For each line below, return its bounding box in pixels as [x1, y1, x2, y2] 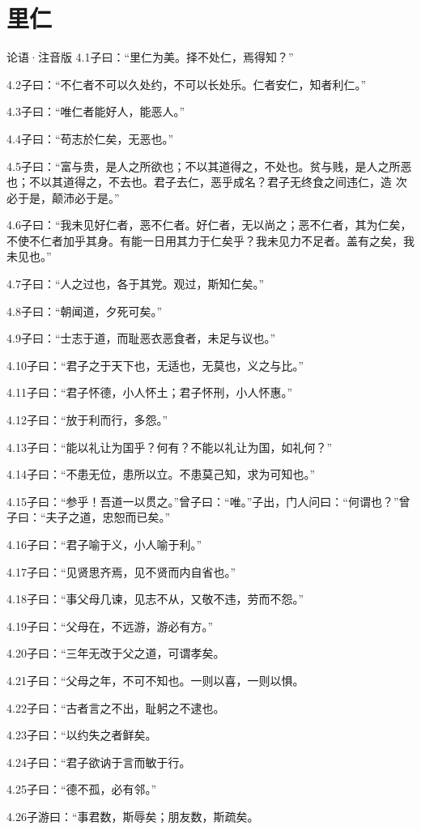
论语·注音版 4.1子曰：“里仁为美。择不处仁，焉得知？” [6, 49, 294, 66]
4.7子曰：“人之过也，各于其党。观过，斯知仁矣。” [6, 275, 265, 292]
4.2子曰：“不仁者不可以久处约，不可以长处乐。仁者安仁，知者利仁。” [6, 75, 367, 92]
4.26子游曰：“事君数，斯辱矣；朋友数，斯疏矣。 [6, 807, 259, 824]
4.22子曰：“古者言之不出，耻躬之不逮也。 [6, 699, 225, 716]
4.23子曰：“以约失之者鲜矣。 [6, 726, 157, 743]
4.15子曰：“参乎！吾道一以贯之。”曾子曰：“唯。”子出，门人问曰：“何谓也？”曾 [6, 492, 410, 509]
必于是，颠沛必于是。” [6, 189, 120, 206]
